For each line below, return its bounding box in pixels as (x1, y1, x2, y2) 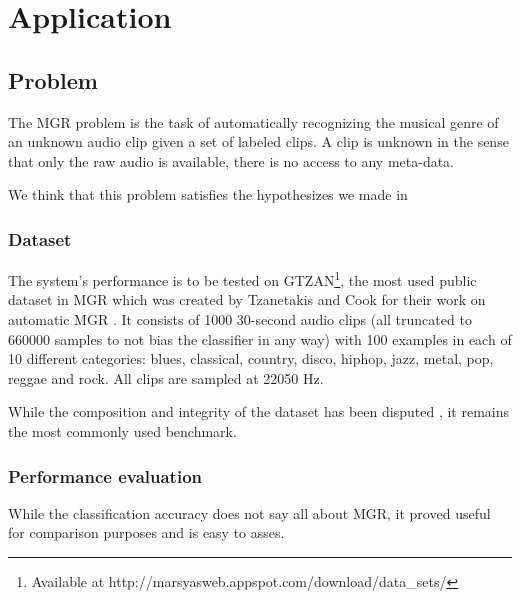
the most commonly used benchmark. (8, 420, 237, 441)
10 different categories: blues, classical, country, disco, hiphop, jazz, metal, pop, (8, 348, 494, 369)
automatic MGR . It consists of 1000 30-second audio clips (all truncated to (8, 309, 472, 330)
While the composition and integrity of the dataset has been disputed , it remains (8, 401, 509, 422)
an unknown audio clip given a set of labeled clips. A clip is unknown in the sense (8, 131, 509, 152)
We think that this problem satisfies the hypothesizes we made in (8, 184, 408, 205)
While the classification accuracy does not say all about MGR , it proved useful (8, 502, 491, 523)
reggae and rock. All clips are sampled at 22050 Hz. (8, 367, 324, 388)
